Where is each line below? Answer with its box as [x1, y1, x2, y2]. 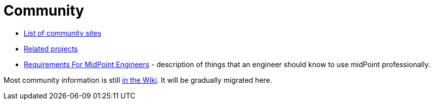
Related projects [24, 44, 78, 53]
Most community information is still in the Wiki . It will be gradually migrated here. [4, 75, 273, 84]
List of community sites [24, 28, 102, 37]
